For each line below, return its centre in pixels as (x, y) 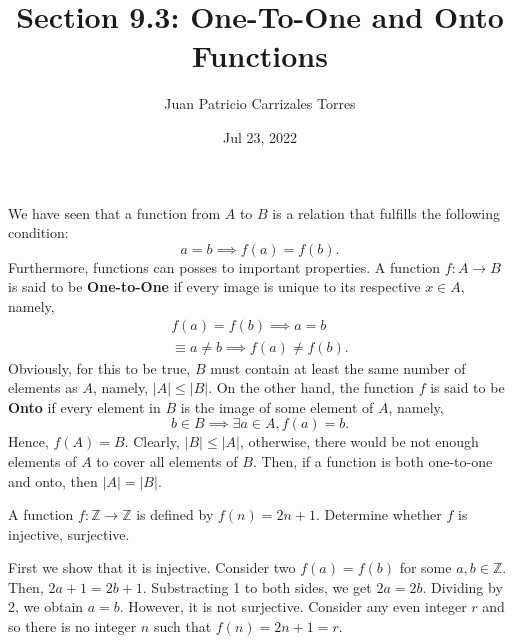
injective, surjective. (69, 533)
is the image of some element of (277, 406)
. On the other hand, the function (311, 387)
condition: (38, 232)
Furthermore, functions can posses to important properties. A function (224, 266)
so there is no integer (72, 626)
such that (182, 626)
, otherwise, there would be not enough (359, 441)
